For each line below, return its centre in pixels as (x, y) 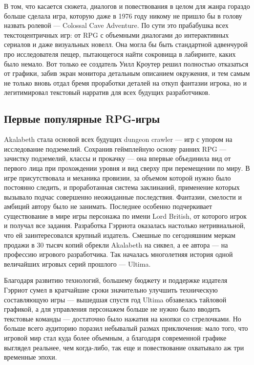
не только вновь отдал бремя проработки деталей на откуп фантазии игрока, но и (125, 82)
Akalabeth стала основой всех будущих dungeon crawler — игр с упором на (118, 139)
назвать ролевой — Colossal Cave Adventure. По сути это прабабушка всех (116, 25)
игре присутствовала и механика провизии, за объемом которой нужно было (117, 177)
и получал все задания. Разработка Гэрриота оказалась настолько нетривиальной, (125, 225)
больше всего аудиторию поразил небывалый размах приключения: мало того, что (126, 328)
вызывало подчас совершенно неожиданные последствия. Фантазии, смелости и (123, 196)
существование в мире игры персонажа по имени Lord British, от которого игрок (125, 216)
